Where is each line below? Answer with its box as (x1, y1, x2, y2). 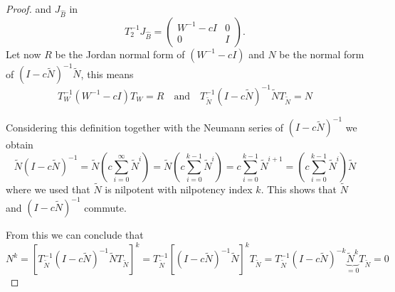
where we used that (6, 182, 90, 197)
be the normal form (279, 46, 364, 61)
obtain (6, 137, 33, 152)
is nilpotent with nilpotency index (105, 182, 253, 197)
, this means (80, 66, 134, 81)
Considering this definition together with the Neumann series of (6, 119, 284, 134)
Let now (6, 46, 41, 61)
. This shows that (260, 182, 337, 197)
